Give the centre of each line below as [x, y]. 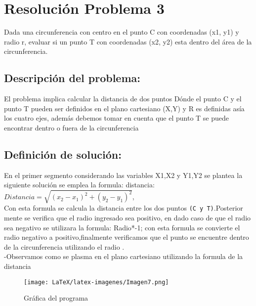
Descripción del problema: [72, 78]
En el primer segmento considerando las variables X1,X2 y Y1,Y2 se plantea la [123, 175]
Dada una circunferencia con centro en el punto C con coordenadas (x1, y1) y [122, 32]
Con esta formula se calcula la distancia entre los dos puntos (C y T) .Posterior [124, 208]
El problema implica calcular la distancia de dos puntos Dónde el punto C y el [123, 99]
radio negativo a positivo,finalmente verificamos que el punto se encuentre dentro [127, 237]
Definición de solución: [63, 154]
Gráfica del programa [56, 298]
